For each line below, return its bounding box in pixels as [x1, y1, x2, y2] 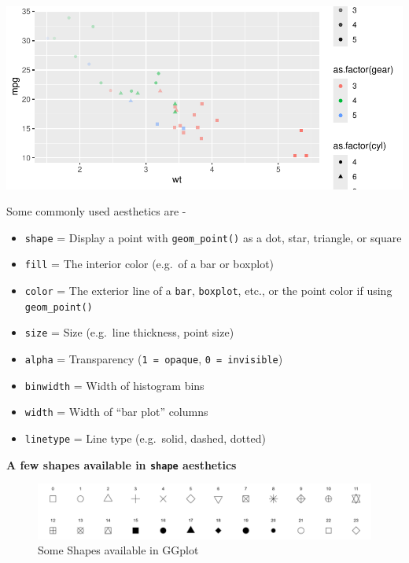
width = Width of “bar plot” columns [24, 403, 208, 420]
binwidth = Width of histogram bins [24, 377, 204, 393]
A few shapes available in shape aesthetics [6, 456, 237, 473]
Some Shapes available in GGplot [38, 542, 199, 558]
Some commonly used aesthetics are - [6, 203, 186, 219]
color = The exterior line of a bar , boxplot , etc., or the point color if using [24, 282, 392, 299]
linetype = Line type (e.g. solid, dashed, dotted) [24, 430, 266, 447]
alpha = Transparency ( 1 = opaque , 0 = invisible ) [24, 351, 283, 367]
